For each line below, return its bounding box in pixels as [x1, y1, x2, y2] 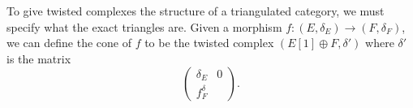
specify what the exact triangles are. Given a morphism [6, 18, 282, 35]
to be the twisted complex [144, 34, 274, 51]
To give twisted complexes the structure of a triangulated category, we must [6, 2, 385, 19]
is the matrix [6, 50, 71, 67]
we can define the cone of [6, 34, 131, 51]
